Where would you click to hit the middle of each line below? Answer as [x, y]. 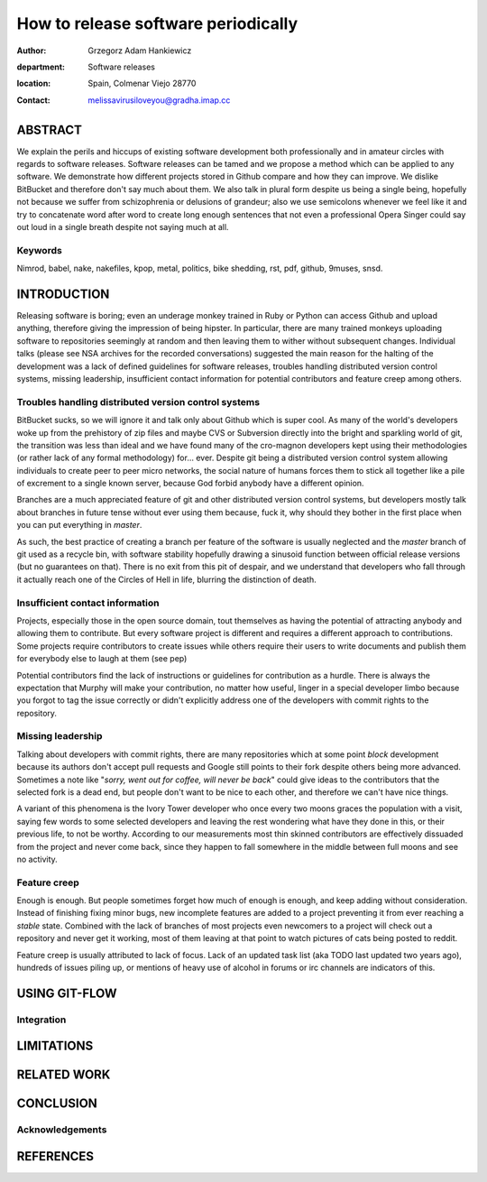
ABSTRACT [50, 129]
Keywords [39, 250]
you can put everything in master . [79, 525]
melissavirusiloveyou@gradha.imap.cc [159, 100]
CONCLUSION [57, 1104]
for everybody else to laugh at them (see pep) [102, 659]
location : [34, 83]
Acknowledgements [62, 1130]
